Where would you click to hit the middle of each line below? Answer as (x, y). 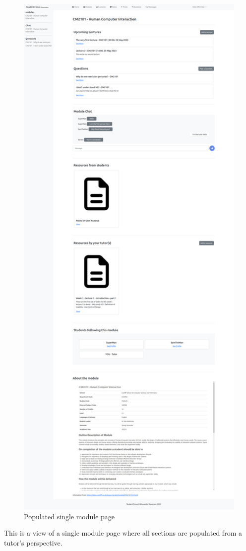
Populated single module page (69, 516)
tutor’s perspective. (33, 542)
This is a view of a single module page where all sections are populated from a (123, 533)
